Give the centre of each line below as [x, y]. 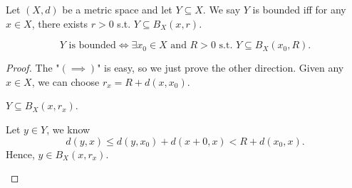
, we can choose [66, 81]
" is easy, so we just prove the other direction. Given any [221, 68]
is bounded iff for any [299, 9]
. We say [222, 9]
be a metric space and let [117, 9]
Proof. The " [33, 68]
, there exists [60, 23]
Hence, [20, 154]
